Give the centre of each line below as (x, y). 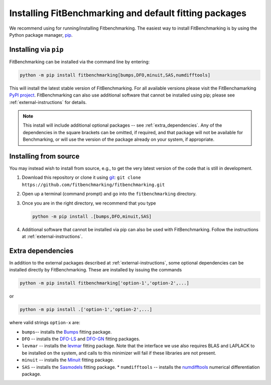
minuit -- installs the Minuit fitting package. (68, 360)
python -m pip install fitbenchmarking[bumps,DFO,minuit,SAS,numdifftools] (115, 75)
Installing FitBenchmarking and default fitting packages (128, 13)
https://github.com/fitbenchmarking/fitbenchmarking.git (93, 184)
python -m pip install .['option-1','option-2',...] (86, 310)
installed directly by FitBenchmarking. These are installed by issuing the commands (96, 270)
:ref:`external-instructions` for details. (48, 102)
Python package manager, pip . (41, 35)
